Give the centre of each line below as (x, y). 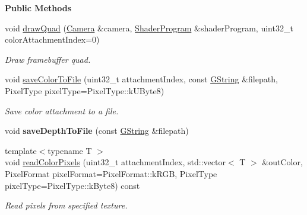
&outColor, (282, 162)
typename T (70, 150)
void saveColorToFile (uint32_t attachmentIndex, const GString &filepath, (141, 79)
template (21, 150)
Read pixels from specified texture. (66, 205)
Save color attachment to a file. (62, 110)
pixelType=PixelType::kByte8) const (72, 185)
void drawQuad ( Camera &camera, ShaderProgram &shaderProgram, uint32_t (149, 28)
